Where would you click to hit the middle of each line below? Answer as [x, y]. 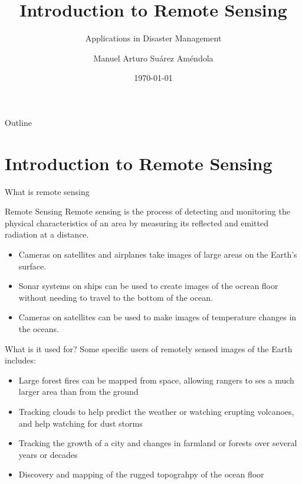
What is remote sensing [47, 191]
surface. [32, 266]
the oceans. [39, 328]
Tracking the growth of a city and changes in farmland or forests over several [158, 443]
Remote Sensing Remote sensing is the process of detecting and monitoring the [147, 211]
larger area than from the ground [78, 392]
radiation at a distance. [47, 234]
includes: [20, 360]
